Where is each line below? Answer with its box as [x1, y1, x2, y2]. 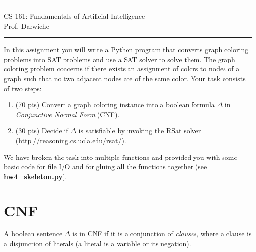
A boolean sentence [4, 228, 63, 239]
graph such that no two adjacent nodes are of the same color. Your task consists [4, 73, 246, 83]
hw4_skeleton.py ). [4, 171, 67, 181]
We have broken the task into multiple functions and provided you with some [4, 152, 237, 162]
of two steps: [4, 83, 42, 93]
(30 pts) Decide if [15, 126, 68, 136]
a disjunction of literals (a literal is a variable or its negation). [4, 238, 191, 249]
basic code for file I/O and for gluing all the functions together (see [4, 161, 207, 172]
